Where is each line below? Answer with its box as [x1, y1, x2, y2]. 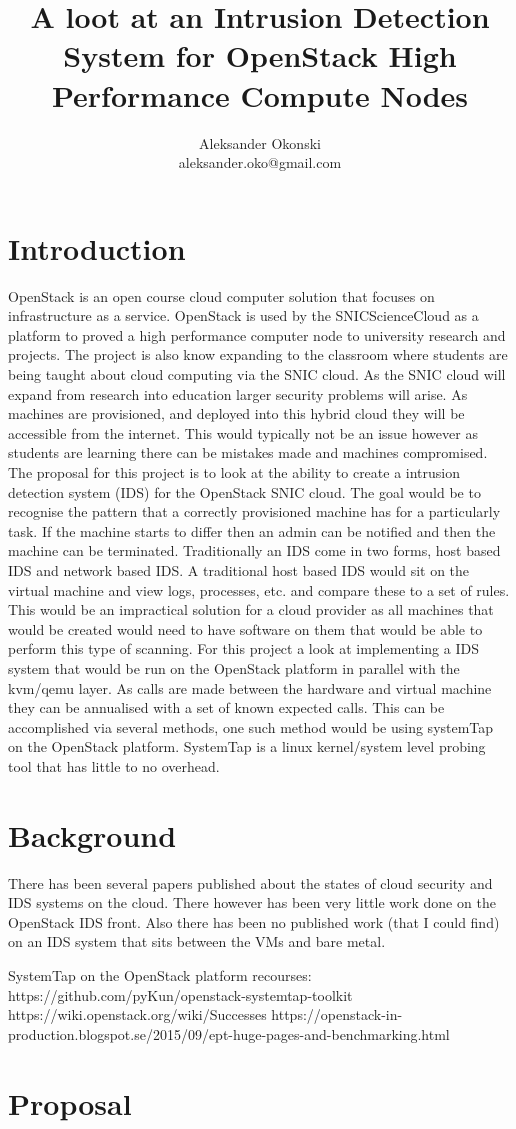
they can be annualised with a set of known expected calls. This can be [8, 697, 445, 718]
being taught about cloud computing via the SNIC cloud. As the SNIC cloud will [8, 364, 506, 384]
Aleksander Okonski [199, 132, 321, 153]
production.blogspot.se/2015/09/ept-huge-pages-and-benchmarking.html [8, 1023, 450, 1044]
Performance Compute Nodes [51, 74, 469, 115]
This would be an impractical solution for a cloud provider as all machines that [8, 599, 494, 620]
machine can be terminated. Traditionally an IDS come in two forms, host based [8, 540, 501, 561]
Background [8, 814, 177, 855]
